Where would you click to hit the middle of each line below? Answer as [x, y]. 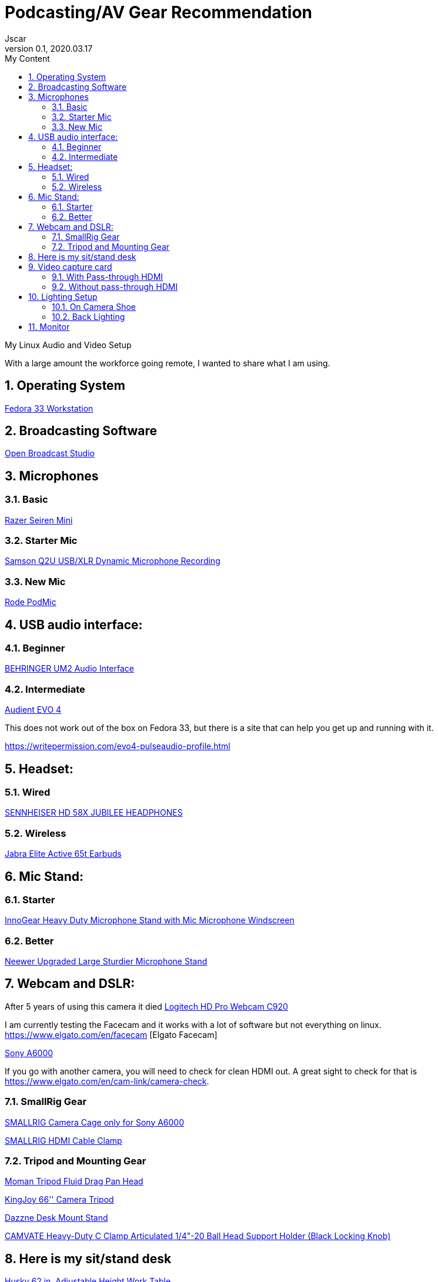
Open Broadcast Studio [50, 453]
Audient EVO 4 [33, 710]
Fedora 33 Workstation [49, 408]
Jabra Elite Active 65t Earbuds [63, 854]
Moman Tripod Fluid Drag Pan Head [74, 1181]
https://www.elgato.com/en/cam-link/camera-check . [107, 1081]
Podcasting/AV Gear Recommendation [158, 12]
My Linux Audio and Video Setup [68, 345]
